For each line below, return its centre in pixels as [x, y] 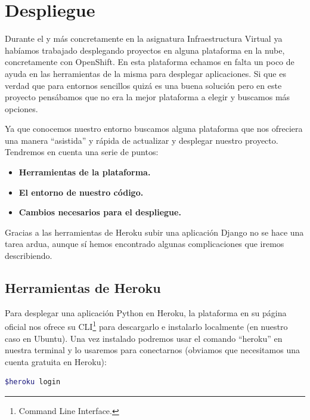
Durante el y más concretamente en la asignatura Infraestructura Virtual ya [144, 38]
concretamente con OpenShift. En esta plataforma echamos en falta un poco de [150, 62]
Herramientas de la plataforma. [85, 172]
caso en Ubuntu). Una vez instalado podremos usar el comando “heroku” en [144, 338]
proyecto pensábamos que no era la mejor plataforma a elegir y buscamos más [148, 97]
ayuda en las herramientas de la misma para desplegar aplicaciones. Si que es [145, 73]
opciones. [21, 108]
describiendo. [29, 256]
